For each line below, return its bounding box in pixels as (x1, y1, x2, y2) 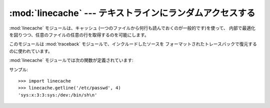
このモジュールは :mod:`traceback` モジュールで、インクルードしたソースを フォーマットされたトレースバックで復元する (9, 41, 257, 47)
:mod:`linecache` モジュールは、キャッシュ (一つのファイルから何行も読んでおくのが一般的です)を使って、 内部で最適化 (9, 25, 255, 31)
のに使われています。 (9, 48, 52, 54)
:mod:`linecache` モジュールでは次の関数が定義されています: (9, 57, 133, 63)
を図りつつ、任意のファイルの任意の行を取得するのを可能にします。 (9, 31, 149, 37)
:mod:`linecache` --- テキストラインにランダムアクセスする (9, 7, 255, 18)
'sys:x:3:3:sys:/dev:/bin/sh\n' (18, 92, 97, 97)
